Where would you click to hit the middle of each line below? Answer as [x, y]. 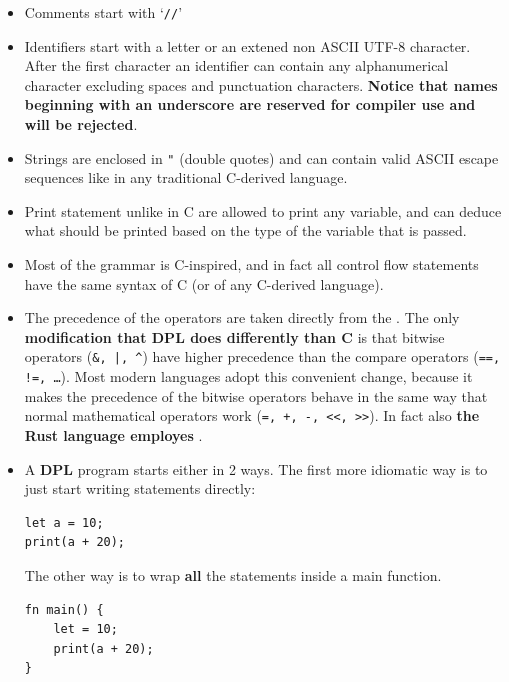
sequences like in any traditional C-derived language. [186, 177]
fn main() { [64, 609]
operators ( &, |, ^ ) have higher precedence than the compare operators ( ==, [262, 356]
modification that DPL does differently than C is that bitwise [234, 336]
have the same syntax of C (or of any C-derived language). [204, 283]
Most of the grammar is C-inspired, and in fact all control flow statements [251, 264]
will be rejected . [81, 124]
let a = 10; [64, 522]
